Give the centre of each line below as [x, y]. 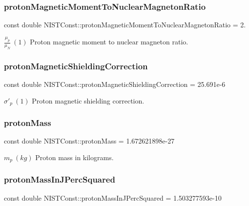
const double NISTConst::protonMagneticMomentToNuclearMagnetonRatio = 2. [125, 25]
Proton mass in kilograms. [74, 157]
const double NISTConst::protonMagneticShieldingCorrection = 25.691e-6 [115, 84]
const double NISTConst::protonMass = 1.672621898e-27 [89, 141]
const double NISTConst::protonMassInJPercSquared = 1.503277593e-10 [113, 197]
